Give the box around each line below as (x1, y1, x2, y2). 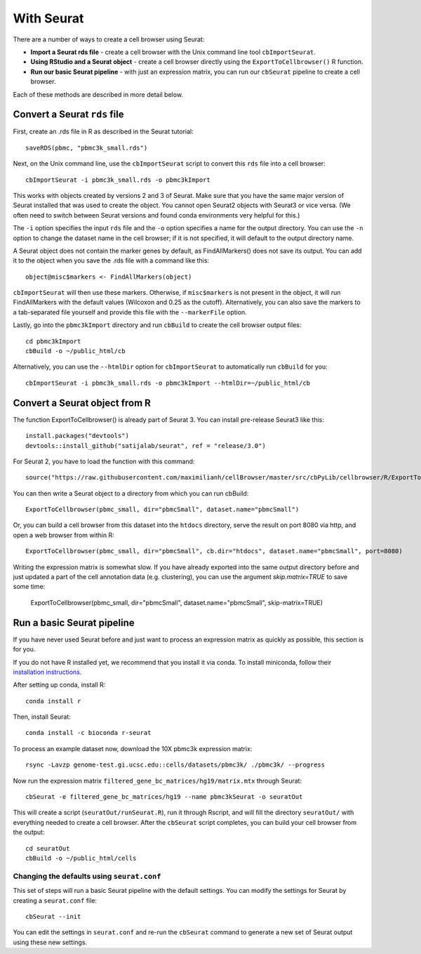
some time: (13, 583, 46, 591)
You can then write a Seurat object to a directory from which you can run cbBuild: (13, 489, 249, 498)
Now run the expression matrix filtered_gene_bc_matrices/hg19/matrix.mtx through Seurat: (13, 776, 302, 785)
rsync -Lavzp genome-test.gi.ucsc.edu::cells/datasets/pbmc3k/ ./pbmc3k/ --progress (25, 761, 326, 769)
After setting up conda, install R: (13, 681, 106, 689)
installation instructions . (13, 668, 82, 676)
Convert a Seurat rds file (13, 109, 124, 121)
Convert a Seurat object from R (13, 397, 151, 409)
